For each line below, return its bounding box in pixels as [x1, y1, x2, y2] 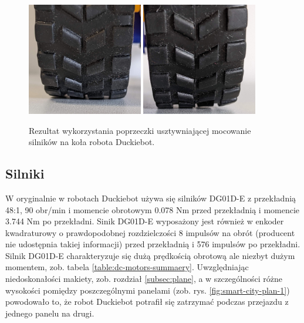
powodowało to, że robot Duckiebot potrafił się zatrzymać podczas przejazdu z [5, 295, 289, 308]
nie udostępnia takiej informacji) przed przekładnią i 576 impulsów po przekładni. [5, 238, 300, 250]
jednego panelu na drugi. [5, 307, 94, 319]
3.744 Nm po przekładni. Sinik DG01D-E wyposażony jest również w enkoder [5, 215, 284, 227]
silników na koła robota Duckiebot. [29, 136, 155, 148]
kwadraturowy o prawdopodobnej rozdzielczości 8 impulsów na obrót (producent [5, 226, 295, 238]
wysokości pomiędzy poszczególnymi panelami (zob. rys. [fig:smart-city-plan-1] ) [5, 284, 290, 296]
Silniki [5, 164, 45, 183]
